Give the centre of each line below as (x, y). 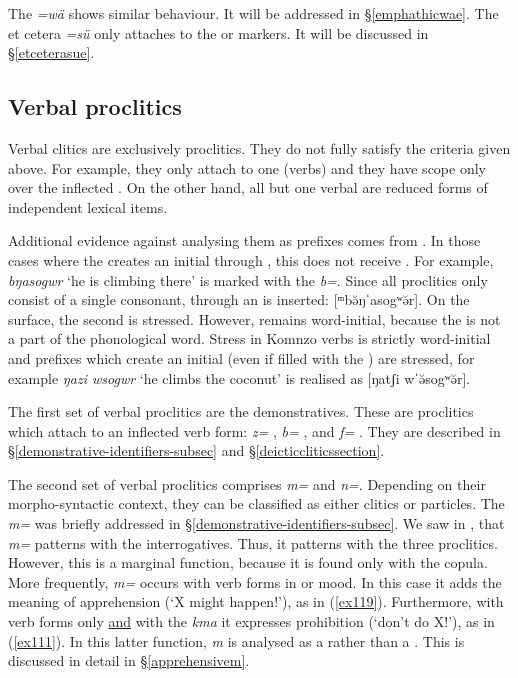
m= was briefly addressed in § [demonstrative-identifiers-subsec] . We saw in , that (256, 523)
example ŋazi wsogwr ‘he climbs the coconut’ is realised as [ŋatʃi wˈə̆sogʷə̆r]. (239, 377)
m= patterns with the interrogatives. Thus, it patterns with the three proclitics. (253, 542)
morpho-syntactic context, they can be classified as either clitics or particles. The (256, 503)
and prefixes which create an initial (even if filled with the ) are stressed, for (241, 357)
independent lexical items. (88, 206)
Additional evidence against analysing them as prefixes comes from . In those (244, 240)
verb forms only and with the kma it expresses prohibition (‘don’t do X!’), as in (251, 621)
